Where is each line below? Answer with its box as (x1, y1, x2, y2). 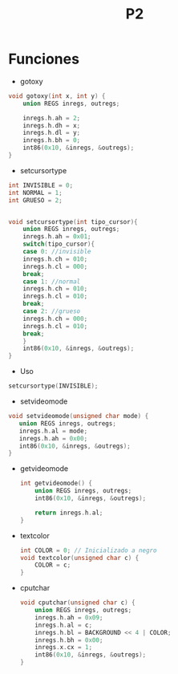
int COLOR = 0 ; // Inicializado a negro (19, 546, 157, 554)
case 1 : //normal (22, 278, 81, 286)
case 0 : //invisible (22, 248, 91, 256)
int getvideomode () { (19, 479, 93, 488)
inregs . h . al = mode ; (18, 427, 88, 435)
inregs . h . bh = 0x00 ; (34, 635, 103, 644)
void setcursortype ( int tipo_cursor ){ (8, 217, 138, 225)
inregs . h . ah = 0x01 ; (22, 233, 91, 241)
